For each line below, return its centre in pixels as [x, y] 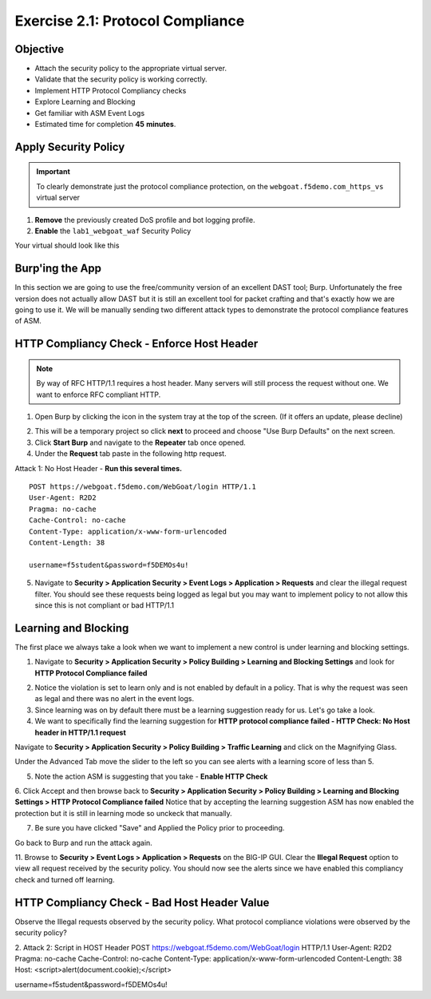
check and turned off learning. [65, 879]
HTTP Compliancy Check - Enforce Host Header [136, 344]
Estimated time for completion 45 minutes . [105, 125]
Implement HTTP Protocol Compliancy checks [111, 90]
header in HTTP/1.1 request [81, 732]
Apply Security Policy [70, 147]
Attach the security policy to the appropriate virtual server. [131, 69]
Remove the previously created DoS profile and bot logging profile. [145, 220]
